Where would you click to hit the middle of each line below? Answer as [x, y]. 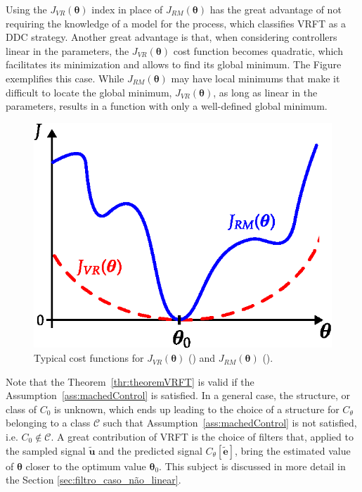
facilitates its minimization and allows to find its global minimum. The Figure [174, 64]
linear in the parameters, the [67, 50]
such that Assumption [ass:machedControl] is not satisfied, [230, 423]
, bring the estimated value [293, 450]
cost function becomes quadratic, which [258, 50]
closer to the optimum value [86, 466]
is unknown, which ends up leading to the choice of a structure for [197, 409]
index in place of [127, 9]
